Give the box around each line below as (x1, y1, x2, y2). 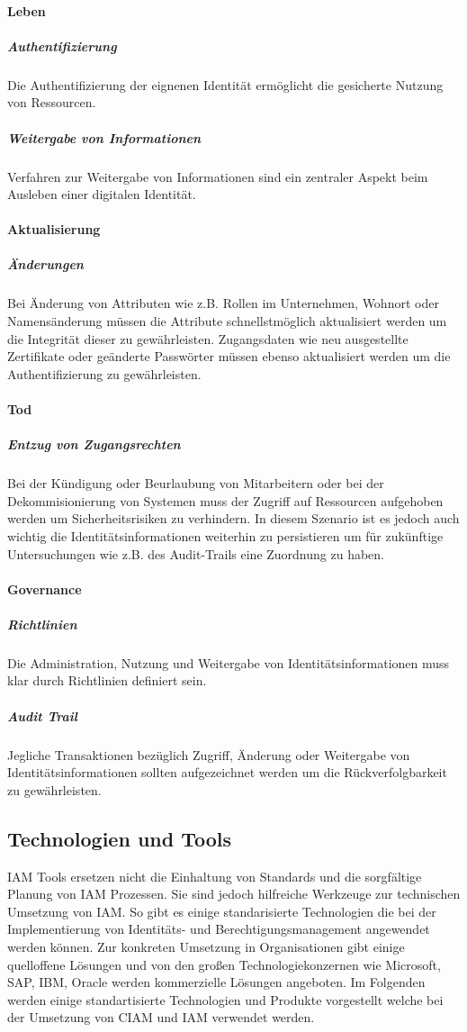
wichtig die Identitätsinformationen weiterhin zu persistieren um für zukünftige (7, 526, 444, 545)
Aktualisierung (7, 220, 101, 239)
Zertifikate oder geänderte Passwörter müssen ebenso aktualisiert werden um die (7, 347, 451, 366)
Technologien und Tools (7, 824, 232, 852)
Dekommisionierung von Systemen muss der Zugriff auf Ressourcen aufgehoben (7, 491, 444, 510)
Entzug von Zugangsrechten (7, 435, 181, 454)
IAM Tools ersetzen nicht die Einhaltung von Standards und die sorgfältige (7, 866, 422, 885)
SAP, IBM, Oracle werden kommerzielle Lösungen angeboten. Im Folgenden (7, 973, 426, 991)
